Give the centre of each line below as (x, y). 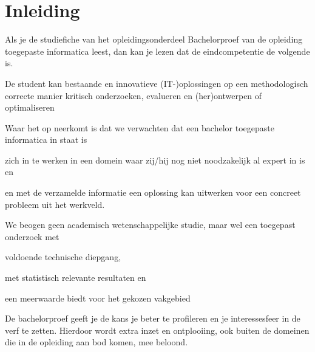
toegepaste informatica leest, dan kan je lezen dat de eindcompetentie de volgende (157, 51)
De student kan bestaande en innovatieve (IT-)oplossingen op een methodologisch (157, 83)
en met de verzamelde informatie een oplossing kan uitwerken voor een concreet (153, 192)
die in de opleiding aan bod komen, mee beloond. (97, 342)
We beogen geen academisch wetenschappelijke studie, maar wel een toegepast (150, 225)
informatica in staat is (46, 140)
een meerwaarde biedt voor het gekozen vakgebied (98, 298)
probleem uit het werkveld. (55, 204)
